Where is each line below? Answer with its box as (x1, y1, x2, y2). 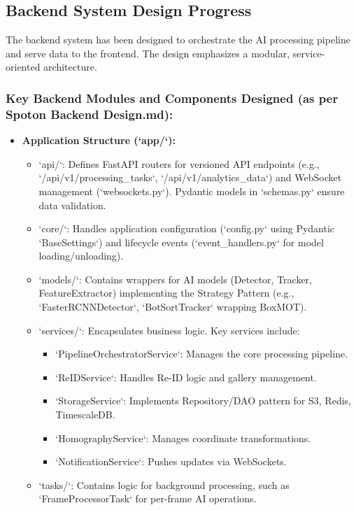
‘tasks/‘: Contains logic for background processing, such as (38, 477, 290, 492)
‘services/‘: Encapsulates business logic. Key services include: (38, 323, 300, 337)
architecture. (43, 59, 97, 74)
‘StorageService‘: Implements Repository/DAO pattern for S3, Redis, (55, 393, 351, 408)
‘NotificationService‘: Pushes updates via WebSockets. (55, 454, 287, 469)
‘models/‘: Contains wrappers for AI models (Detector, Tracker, (38, 271, 312, 286)
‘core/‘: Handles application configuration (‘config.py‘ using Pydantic (38, 221, 335, 236)
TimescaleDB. (55, 407, 115, 422)
